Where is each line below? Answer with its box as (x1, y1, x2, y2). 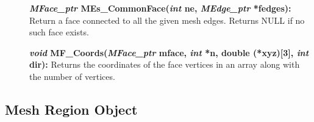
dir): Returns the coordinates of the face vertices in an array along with (29, 58, 300, 71)
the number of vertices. (29, 70, 115, 82)
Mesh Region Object (5, 99, 138, 118)
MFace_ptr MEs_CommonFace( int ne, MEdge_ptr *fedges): (29, 2, 291, 14)
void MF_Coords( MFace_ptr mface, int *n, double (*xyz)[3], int (29, 46, 309, 59)
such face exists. (29, 26, 89, 38)
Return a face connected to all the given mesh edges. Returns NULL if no (29, 13, 305, 26)
